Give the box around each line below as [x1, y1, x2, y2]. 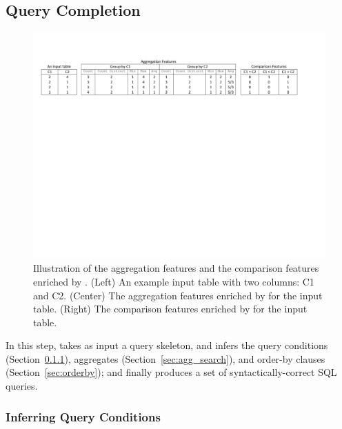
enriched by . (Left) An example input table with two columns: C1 [33, 274, 314, 288]
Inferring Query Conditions [6, 408, 161, 425]
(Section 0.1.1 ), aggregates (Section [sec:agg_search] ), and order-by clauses [6, 351, 325, 366]
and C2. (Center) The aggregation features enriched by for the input [33, 288, 323, 302]
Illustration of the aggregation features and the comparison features [33, 261, 319, 275]
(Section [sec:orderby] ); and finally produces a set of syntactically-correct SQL [6, 365, 337, 379]
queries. [6, 379, 38, 393]
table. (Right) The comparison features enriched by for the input [33, 301, 308, 316]
